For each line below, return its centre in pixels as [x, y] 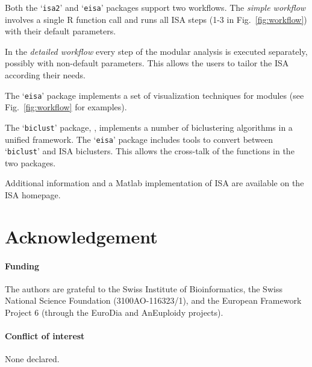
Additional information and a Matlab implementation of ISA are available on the [154, 183]
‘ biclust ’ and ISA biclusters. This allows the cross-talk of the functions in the [150, 151]
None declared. [32, 359]
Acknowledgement [81, 236]
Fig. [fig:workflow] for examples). [66, 107]
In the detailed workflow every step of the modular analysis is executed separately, [156, 51]
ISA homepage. [33, 195]
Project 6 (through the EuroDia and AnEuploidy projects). [114, 312]
